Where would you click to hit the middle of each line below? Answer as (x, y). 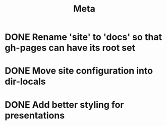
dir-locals (25, 82)
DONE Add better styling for (64, 105)
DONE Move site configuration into (79, 71)
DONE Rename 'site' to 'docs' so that (83, 37)
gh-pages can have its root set (70, 48)
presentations (35, 115)
